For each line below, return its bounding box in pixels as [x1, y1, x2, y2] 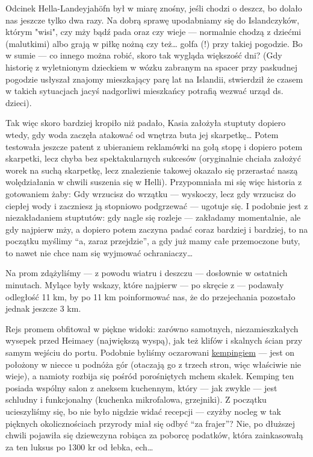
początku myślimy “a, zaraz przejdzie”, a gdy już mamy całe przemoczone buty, [5, 235, 300, 247]
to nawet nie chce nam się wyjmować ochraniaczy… [5, 246, 193, 259]
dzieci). [5, 96, 32, 109]
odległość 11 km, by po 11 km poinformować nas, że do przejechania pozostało [5, 290, 296, 303]
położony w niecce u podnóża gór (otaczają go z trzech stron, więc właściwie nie [5, 358, 302, 370]
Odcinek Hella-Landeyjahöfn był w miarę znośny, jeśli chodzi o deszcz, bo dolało [5, 2, 302, 14]
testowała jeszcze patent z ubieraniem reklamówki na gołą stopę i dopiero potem [5, 140, 303, 153]
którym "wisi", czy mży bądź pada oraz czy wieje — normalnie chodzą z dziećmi [5, 25, 302, 38]
